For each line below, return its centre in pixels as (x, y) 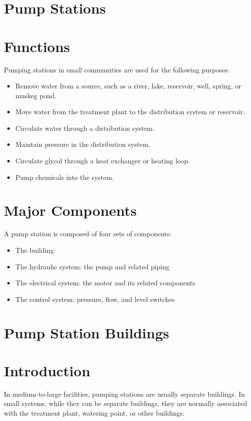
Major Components (71, 210)
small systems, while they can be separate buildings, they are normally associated (126, 403)
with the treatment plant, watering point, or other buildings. (94, 413)
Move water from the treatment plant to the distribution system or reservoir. (130, 112)
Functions (37, 46)
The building (35, 250)
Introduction (47, 370)
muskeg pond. (36, 95)
